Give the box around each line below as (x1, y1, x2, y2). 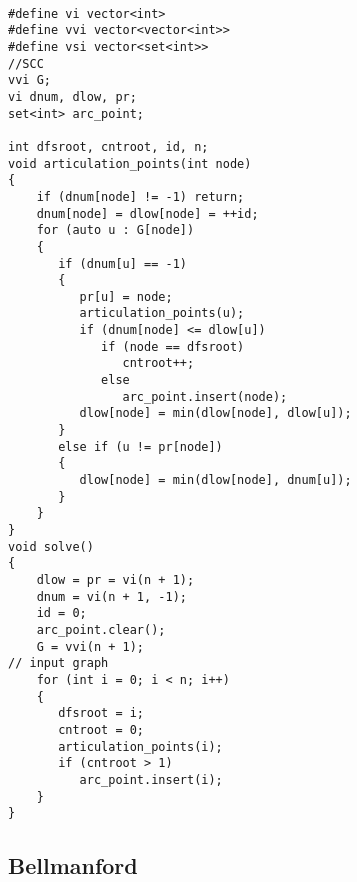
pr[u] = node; (79, 289, 173, 304)
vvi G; (8, 73, 51, 88)
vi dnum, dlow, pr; (8, 89, 137, 104)
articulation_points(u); (79, 306, 245, 321)
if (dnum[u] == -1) (58, 256, 187, 271)
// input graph (8, 656, 109, 671)
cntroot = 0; (58, 722, 145, 737)
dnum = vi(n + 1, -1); (36, 589, 187, 604)
